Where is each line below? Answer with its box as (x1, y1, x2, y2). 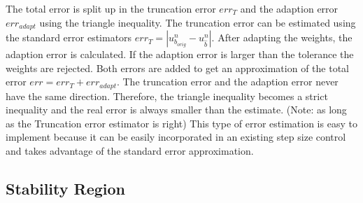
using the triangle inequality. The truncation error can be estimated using (39, 15, 356, 29)
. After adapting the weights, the (211, 30, 353, 45)
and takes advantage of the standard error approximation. (6, 143, 254, 158)
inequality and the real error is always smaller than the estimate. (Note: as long (6, 102, 347, 117)
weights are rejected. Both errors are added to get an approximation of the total (6, 60, 349, 75)
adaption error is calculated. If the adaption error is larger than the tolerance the (6, 47, 354, 62)
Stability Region (6, 178, 126, 199)
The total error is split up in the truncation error (6, 1, 216, 15)
